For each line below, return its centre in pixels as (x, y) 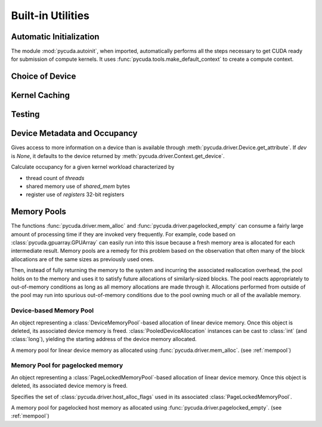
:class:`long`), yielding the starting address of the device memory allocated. (104, 339)
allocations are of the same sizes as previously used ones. (83, 259)
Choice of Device (44, 77)
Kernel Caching (40, 95)
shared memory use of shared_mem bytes (78, 186)
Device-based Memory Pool (52, 311)
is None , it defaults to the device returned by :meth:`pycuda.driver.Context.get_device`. (118, 156)
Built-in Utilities (50, 16)
